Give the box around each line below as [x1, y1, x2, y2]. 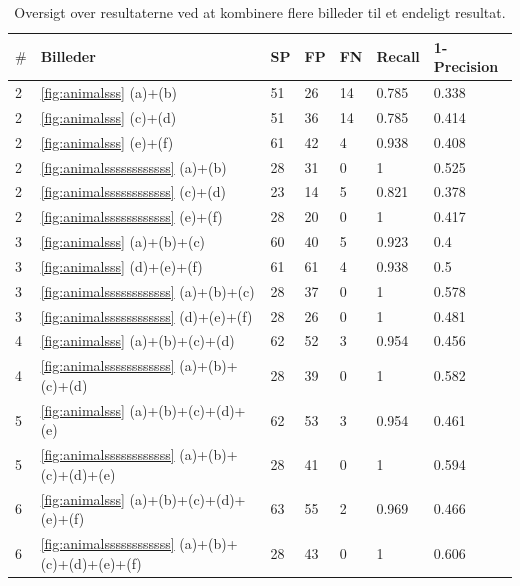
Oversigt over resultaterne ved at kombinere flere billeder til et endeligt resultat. [14, 2, 506, 22]
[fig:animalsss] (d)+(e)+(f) [40, 255, 203, 276]
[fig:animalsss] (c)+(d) [40, 106, 177, 127]
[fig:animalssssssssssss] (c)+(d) [40, 181, 226, 202]
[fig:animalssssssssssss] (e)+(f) [40, 206, 223, 227]
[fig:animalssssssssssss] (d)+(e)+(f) [40, 305, 253, 326]
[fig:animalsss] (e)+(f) [40, 131, 174, 152]
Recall [376, 46, 420, 67]
